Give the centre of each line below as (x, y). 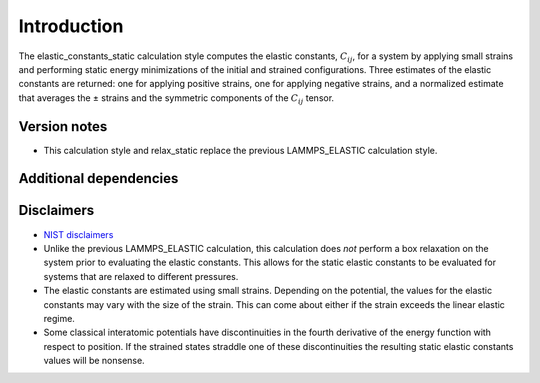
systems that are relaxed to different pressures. (141, 276)
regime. (59, 318)
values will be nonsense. (94, 361)
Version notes (63, 126)
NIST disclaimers (78, 234)
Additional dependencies (98, 178)
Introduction (71, 26)
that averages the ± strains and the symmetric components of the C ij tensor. (176, 98)
